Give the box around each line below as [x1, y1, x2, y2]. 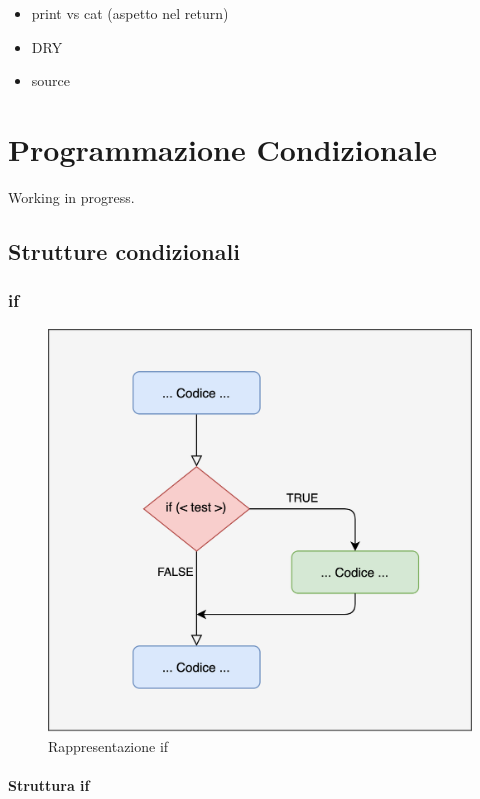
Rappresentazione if [48, 735, 169, 756]
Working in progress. [8, 186, 135, 207]
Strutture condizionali [8, 235, 240, 266]
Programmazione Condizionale [8, 128, 438, 169]
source [31, 70, 71, 91]
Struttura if [8, 774, 90, 795]
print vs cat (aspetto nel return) [31, 3, 229, 23]
